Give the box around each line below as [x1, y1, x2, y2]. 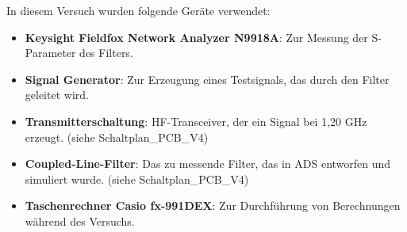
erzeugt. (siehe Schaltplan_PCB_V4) [25, 128, 209, 145]
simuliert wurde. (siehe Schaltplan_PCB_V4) [25, 170, 249, 187]
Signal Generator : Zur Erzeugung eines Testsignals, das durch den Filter [25, 70, 390, 87]
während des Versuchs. [25, 212, 135, 229]
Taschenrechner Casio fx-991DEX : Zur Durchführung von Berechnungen [25, 197, 401, 214]
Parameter [25, 44, 76, 61]
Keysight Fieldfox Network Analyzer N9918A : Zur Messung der [25, 29, 368, 45]
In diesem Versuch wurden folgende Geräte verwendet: [6, 2, 271, 18]
